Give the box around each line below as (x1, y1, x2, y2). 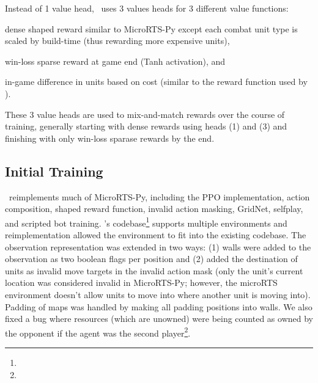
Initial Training (5, 161, 103, 180)
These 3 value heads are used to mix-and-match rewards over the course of (5, 108, 285, 120)
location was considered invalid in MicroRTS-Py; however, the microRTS (5, 276, 278, 289)
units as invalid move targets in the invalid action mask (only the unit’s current (5, 264, 303, 277)
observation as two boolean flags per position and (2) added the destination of (5, 252, 298, 265)
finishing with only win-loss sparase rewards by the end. (5, 131, 215, 144)
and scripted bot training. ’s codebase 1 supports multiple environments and (5, 214, 287, 229)
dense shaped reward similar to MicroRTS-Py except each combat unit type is (5, 22, 298, 35)
